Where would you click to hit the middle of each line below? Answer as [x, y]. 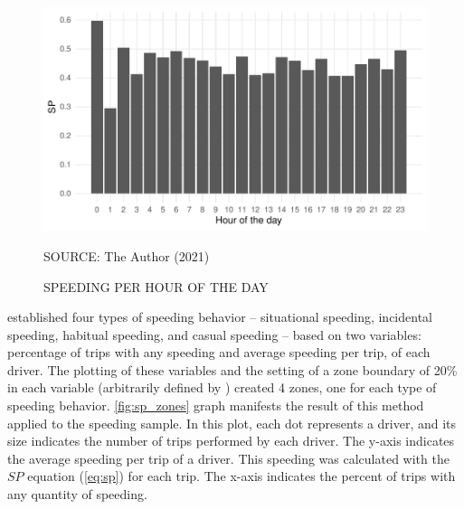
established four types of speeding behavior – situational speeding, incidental [220, 317]
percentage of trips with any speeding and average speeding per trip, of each [219, 352]
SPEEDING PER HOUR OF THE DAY [156, 286]
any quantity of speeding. [77, 494]
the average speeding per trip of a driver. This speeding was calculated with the [228, 458]
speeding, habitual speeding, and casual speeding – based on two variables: [214, 334]
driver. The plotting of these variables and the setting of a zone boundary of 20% [232, 369]
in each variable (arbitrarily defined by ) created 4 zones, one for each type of [222, 387]
